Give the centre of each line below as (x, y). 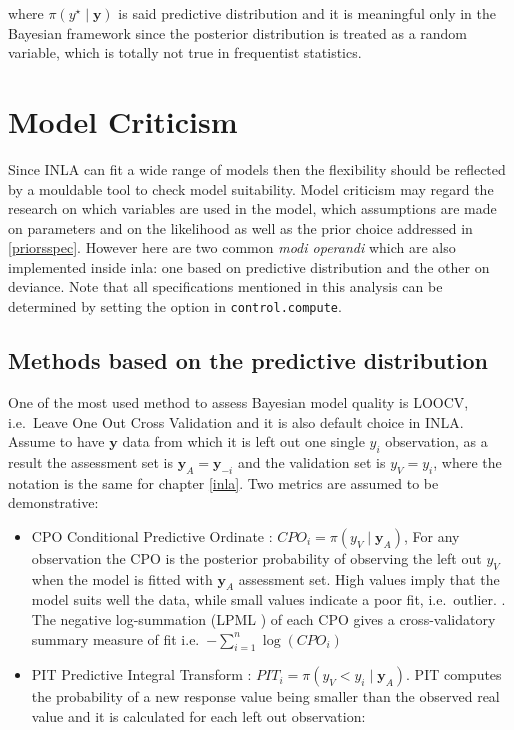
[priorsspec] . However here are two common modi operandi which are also (232, 247)
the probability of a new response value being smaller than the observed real (265, 696)
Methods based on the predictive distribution (248, 360)
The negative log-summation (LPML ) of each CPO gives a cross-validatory (263, 619)
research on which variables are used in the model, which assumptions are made (252, 208)
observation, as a (436, 441)
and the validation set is (311, 461)
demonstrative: (53, 502)
